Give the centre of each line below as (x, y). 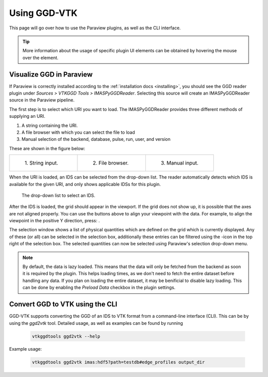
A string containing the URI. (50, 125)
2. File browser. (111, 163)
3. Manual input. (179, 163)
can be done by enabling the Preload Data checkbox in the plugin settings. (99, 287)
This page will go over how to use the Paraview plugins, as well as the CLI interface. (95, 28)
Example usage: (26, 349)
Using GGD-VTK (43, 13)
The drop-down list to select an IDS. (58, 195)
